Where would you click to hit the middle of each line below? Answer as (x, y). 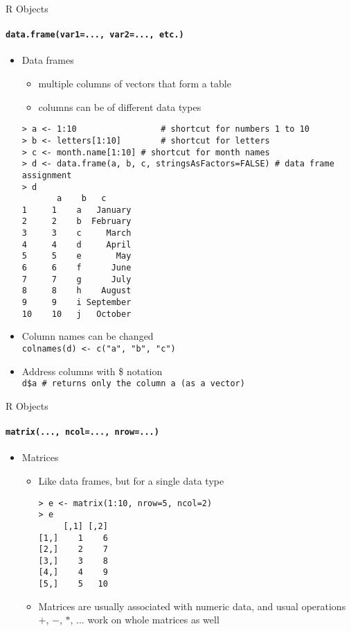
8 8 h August (76, 291)
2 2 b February (76, 222)
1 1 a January (76, 210)
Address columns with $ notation (92, 371)
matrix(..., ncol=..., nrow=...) (82, 432)
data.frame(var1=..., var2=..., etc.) (95, 35)
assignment (47, 175)
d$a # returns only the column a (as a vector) (133, 384)
